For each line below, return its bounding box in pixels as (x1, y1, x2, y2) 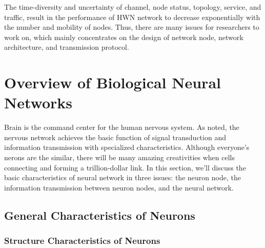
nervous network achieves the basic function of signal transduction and (4, 131, 226, 142)
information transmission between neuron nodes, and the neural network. (4, 182, 234, 193)
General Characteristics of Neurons (4, 207, 195, 223)
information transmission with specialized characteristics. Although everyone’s (4, 142, 250, 152)
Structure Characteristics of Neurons (4, 234, 160, 247)
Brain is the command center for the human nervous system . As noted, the (4, 122, 239, 132)
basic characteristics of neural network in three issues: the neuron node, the (4, 172, 241, 183)
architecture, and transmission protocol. (4, 42, 129, 52)
